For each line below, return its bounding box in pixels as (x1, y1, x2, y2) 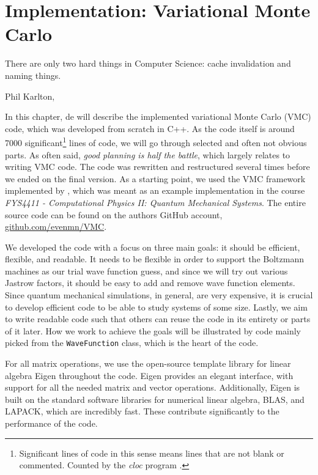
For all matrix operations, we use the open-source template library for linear (5, 357, 291, 370)
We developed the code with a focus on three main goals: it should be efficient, (5, 240, 300, 253)
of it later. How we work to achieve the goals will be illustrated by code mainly (5, 324, 301, 337)
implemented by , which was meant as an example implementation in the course (5, 184, 305, 197)
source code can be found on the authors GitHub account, (5, 208, 223, 221)
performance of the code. (5, 417, 98, 430)
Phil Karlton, (5, 89, 55, 102)
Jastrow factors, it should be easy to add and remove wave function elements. (5, 276, 295, 289)
